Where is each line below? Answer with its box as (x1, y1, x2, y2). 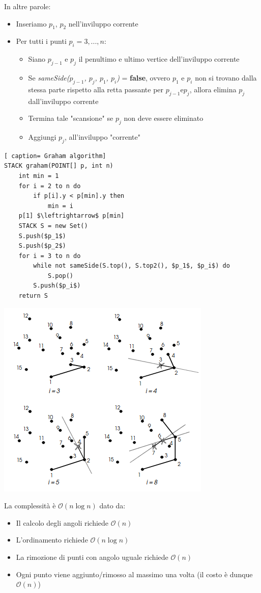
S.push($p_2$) (18, 242, 66, 250)
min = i (47, 202, 74, 210)
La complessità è (4, 500, 56, 511)
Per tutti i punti (16, 36, 67, 46)
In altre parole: (4, 1, 51, 11)
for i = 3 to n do (18, 252, 81, 260)
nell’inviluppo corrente (68, 18, 138, 29)
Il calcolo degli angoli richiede (16, 517, 109, 528)
